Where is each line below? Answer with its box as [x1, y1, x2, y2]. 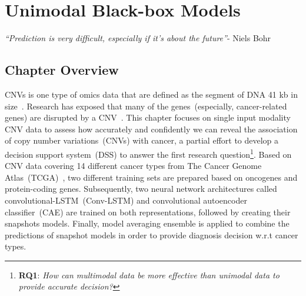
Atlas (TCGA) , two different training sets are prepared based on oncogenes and [5, 171, 298, 183]
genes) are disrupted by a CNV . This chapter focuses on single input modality [5, 111, 291, 124]
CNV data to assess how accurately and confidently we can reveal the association [5, 122, 298, 135]
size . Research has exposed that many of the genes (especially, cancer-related [5, 99, 287, 112]
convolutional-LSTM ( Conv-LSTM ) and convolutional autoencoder [5, 194, 247, 206]
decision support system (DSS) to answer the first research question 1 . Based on [5, 146, 292, 160]
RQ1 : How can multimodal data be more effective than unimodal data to [18, 268, 280, 281]
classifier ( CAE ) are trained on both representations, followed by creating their [5, 205, 291, 218]
